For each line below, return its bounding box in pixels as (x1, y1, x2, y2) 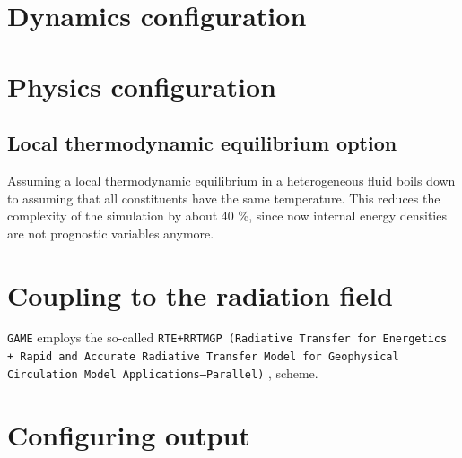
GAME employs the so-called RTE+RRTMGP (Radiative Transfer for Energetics (7, 328, 448, 347)
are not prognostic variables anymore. (7, 223, 214, 242)
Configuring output (7, 416, 250, 453)
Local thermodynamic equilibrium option (7, 129, 397, 157)
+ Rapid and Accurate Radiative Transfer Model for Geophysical (7, 350, 399, 364)
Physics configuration (7, 67, 276, 104)
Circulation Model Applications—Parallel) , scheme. (7, 363, 318, 382)
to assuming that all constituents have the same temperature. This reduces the (7, 188, 440, 207)
